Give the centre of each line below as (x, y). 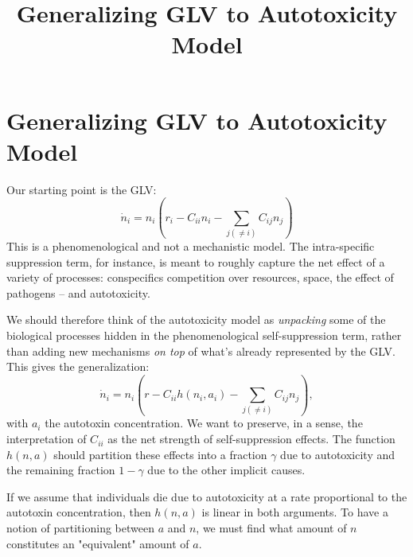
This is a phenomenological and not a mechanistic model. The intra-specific (191, 246)
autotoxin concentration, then (79, 512)
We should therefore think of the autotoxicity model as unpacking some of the (196, 319)
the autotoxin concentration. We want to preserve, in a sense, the (204, 423)
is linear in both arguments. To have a (295, 512)
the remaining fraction (61, 470)
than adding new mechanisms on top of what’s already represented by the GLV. (201, 351)
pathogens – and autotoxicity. (78, 292)
